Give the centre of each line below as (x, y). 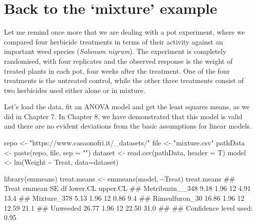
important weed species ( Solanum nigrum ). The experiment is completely (115, 51)
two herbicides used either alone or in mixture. (75, 90)
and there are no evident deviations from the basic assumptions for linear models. (128, 126)
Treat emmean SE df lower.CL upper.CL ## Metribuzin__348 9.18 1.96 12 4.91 (128, 188)
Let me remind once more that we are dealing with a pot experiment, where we (125, 32)
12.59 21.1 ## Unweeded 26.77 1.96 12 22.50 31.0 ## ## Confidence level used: (128, 207)
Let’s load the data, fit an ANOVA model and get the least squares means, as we (127, 107)
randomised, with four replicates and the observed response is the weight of (118, 61)
